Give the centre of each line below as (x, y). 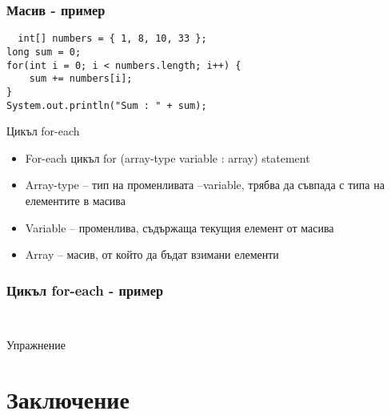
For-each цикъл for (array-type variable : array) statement (168, 157)
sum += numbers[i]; (81, 79)
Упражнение (36, 344)
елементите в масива (75, 200)
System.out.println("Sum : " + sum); (107, 105)
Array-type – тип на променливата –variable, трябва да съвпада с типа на (205, 185)
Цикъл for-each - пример (85, 290)
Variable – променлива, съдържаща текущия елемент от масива (180, 227)
